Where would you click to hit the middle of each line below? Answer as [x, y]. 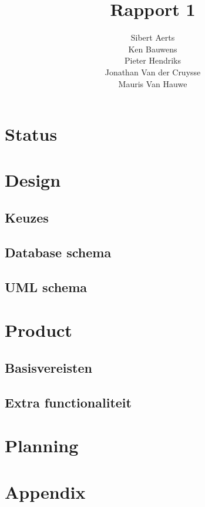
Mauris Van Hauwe [153, 83]
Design [33, 180]
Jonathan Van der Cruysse [153, 72]
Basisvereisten [48, 367]
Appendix [45, 491]
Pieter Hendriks [153, 60]
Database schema [58, 252]
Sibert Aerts [153, 37]
